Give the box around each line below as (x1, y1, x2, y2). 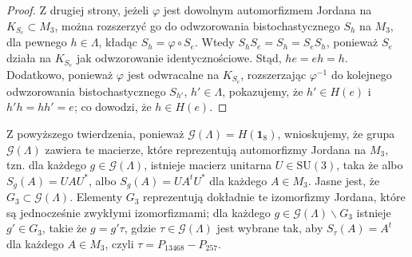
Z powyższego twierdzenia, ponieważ (6, 125, 184, 141)
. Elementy (69, 188, 123, 205)
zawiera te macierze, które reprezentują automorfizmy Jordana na (45, 140, 366, 157)
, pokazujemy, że (222, 82, 303, 99)
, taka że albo (336, 156, 403, 173)
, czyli (105, 235, 134, 251)
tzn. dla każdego (6, 156, 86, 173)
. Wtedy (194, 34, 235, 50)
